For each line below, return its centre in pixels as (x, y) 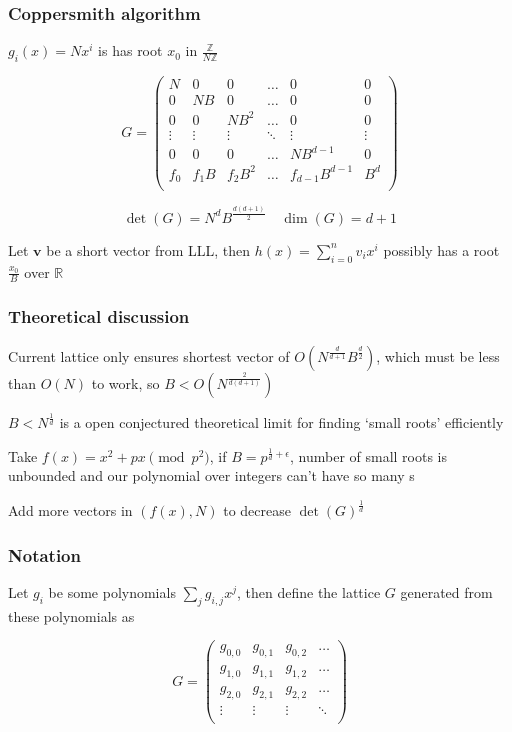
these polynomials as (71, 615)
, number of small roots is (368, 455)
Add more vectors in (70, 510)
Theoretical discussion (99, 316)
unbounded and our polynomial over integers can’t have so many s (211, 475)
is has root (130, 50)
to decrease (257, 510)
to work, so (125, 382)
